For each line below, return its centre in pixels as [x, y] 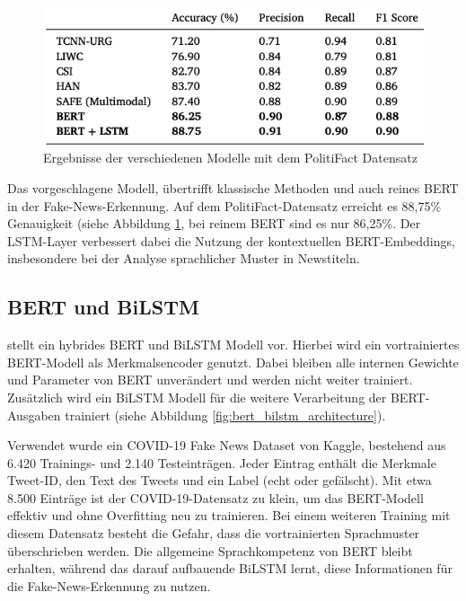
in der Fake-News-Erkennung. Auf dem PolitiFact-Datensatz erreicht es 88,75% [224, 205]
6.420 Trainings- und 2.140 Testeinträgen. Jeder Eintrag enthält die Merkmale [222, 462]
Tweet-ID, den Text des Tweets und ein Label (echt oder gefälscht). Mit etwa [220, 480]
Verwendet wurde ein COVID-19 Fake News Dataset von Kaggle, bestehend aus [227, 445]
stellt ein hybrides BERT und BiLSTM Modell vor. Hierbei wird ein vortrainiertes [233, 345]
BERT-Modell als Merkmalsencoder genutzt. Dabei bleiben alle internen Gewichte [233, 362]
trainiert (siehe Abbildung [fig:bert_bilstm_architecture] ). [225, 415]
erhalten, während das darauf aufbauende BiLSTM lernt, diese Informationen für [230, 568]
